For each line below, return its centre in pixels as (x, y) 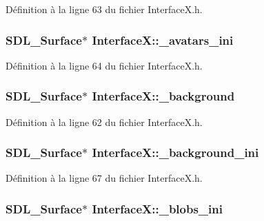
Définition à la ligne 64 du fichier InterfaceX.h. (104, 65)
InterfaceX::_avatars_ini (163, 40)
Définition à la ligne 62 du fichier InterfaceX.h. (104, 122)
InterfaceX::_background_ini (175, 152)
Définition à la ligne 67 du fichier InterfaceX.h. (104, 178)
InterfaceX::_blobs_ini (157, 208)
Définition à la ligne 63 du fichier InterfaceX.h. (104, 9)
